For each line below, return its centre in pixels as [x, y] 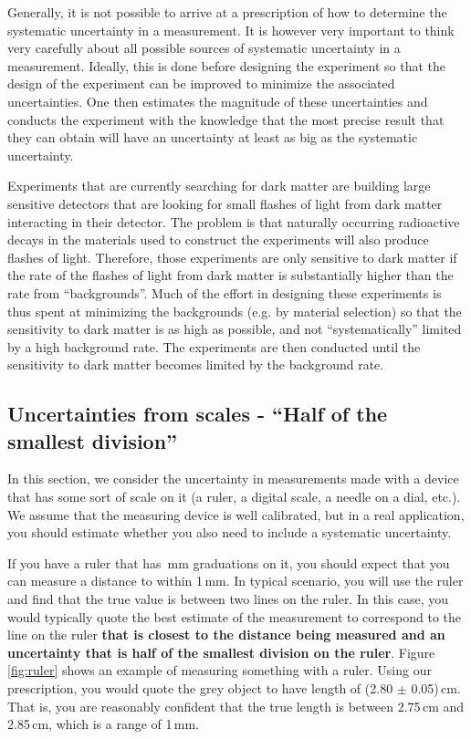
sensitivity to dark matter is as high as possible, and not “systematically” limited [235, 329]
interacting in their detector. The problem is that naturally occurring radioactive [234, 221]
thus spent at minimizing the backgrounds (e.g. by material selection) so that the [235, 311]
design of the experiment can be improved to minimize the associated [201, 83]
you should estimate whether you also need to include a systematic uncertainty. [230, 532]
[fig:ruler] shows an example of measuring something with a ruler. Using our [220, 670]
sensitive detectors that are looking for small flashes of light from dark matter [225, 203]
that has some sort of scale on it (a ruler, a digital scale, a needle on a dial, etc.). [234, 497]
